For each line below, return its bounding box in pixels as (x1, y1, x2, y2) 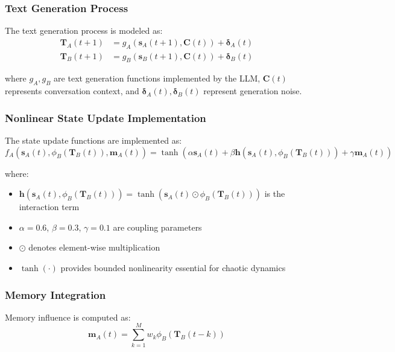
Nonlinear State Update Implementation (5, 110, 206, 125)
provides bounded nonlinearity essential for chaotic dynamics (60, 261, 286, 274)
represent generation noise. (203, 85, 302, 97)
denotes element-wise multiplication (28, 241, 160, 254)
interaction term (19, 200, 80, 213)
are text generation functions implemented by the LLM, (54, 72, 261, 85)
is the (264, 187, 285, 200)
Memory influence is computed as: (5, 310, 131, 323)
